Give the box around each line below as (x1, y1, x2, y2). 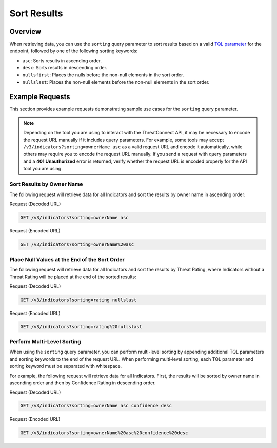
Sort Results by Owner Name (9, 181, 83, 188)
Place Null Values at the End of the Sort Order (9, 256, 125, 263)
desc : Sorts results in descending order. (22, 65, 108, 71)
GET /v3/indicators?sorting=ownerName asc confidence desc (20, 403, 172, 409)
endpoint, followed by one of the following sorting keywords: (9, 48, 138, 54)
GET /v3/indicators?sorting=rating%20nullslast (20, 324, 142, 329)
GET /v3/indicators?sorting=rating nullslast (20, 297, 137, 303)
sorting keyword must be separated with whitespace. (9, 363, 122, 369)
